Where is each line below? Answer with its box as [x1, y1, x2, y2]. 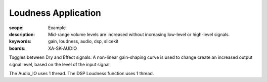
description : [9, 31, 35, 37]
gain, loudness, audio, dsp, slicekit [48, 39, 119, 44]
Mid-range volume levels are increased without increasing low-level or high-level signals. [48, 31, 230, 37]
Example [48, 25, 66, 31]
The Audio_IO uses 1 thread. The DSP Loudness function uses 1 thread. [9, 70, 154, 76]
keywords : [9, 39, 32, 44]
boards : [9, 45, 26, 51]
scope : [9, 25, 24, 31]
